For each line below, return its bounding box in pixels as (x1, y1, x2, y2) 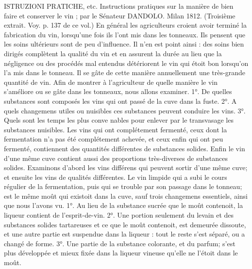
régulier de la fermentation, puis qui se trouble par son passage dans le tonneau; (4, 181, 242, 191)
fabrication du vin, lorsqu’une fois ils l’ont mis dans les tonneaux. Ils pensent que (4, 29, 245, 39)
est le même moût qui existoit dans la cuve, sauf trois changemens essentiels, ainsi (4, 190, 248, 201)
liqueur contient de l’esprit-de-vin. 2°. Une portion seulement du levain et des (4, 210, 234, 220)
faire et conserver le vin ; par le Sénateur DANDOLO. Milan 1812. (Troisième (4, 10, 235, 20)
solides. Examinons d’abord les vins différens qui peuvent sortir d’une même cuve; (4, 162, 248, 173)
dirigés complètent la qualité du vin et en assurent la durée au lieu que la (4, 48, 222, 58)
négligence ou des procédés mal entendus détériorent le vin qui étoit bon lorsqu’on (4, 58, 249, 68)
